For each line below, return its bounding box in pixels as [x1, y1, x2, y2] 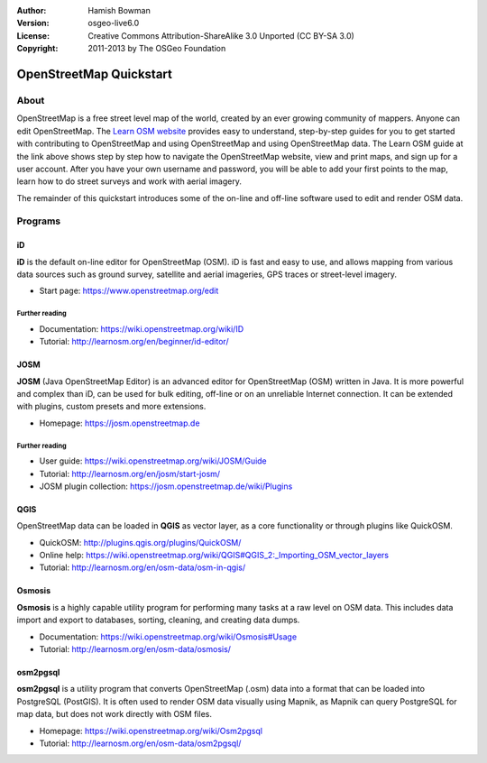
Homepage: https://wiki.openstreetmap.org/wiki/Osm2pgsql [39, 725, 263, 736]
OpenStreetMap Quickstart [16, 66, 173, 81]
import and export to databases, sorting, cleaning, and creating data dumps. [16, 614, 300, 626]
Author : [16, 5, 47, 15]
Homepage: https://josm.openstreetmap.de [39, 418, 200, 428]
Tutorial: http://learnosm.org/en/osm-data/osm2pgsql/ [39, 738, 242, 749]
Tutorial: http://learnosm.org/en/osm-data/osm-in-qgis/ [39, 562, 246, 573]
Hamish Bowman [87, 5, 151, 15]
